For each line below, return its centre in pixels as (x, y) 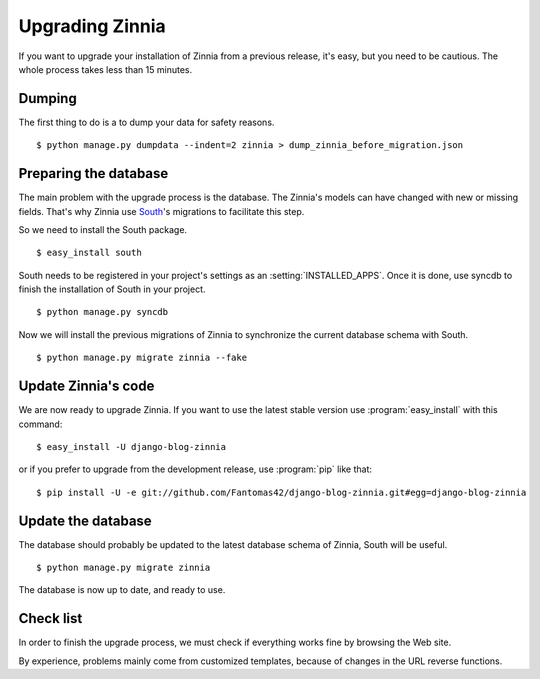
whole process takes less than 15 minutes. (105, 69)
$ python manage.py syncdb (102, 312)
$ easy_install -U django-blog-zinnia (131, 446)
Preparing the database (93, 173)
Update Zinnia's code (86, 386)
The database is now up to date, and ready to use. (122, 590)
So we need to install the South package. (103, 229)
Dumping (47, 98)
